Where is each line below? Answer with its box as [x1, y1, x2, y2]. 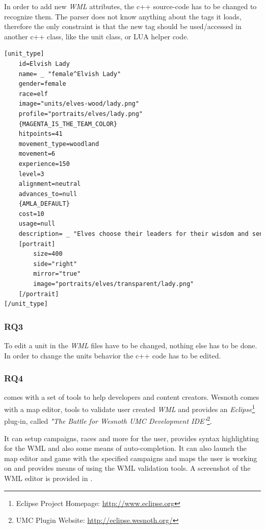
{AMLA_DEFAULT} [18, 200, 70, 208]
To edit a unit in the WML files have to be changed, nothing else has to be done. [4, 340, 257, 351]
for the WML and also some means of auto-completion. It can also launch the [4, 443, 247, 453]
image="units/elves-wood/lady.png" [18, 100, 139, 108]
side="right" [33, 260, 77, 268]
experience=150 [18, 160, 70, 167]
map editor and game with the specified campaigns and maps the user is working [4, 452, 257, 463]
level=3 [18, 170, 44, 178]
